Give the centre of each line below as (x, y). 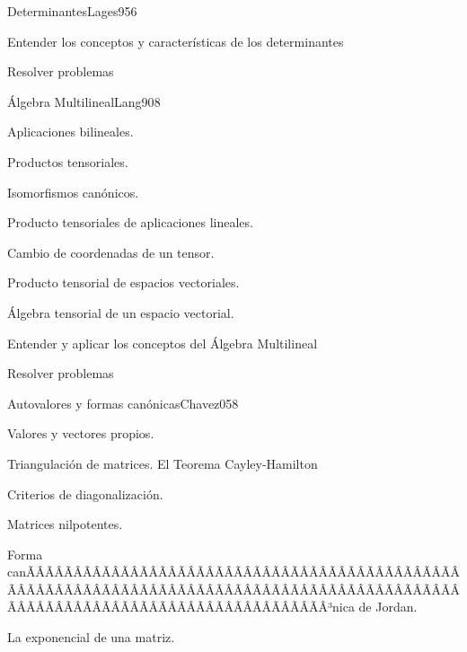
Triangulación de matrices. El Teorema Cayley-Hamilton (163, 463)
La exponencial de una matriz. (91, 637)
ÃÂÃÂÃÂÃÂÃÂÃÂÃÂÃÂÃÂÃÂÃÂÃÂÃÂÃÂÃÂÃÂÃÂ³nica (181, 607)
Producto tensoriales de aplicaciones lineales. (130, 222)
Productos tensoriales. (68, 161)
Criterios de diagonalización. (85, 493)
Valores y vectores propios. (81, 433)
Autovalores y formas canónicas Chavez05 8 (123, 403)
